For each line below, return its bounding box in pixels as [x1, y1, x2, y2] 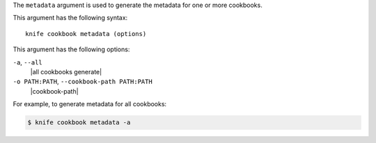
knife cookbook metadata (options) [25, 30, 147, 37]
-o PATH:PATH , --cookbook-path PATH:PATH [13, 77, 152, 86]
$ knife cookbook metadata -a [27, 119, 131, 126]
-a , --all [13, 58, 42, 66]
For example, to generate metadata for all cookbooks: [13, 100, 167, 108]
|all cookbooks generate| [30, 67, 102, 76]
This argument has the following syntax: [13, 14, 128, 22]
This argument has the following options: [13, 45, 130, 53]
